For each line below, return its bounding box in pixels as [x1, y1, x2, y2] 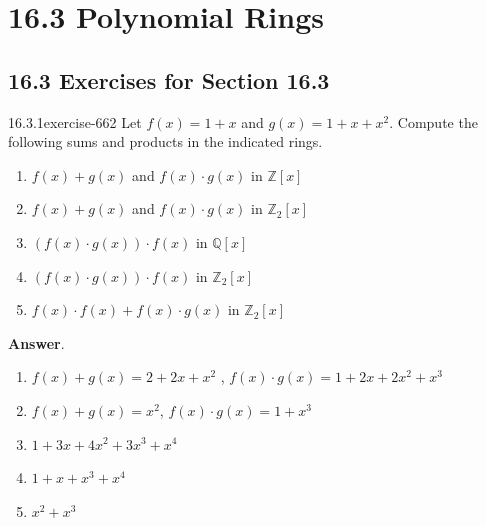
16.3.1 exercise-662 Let [8, 111, 142, 132]
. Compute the [389, 111, 478, 132]
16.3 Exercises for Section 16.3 [8, 64, 330, 95]
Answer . [8, 332, 65, 353]
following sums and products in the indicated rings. [8, 131, 323, 152]
